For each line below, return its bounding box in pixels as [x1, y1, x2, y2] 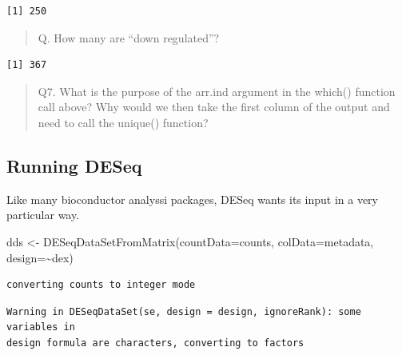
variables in [6, 321, 75, 333]
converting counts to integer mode [6, 279, 196, 291]
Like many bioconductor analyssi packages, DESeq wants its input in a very [6, 190, 378, 207]
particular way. [6, 206, 80, 223]
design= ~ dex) [6, 249, 74, 265]
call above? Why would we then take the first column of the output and [38, 98, 390, 115]
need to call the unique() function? [38, 114, 209, 130]
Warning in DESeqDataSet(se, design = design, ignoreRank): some [6, 305, 361, 317]
